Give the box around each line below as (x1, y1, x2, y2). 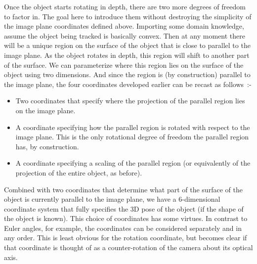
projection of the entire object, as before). (15, 167, 142, 177)
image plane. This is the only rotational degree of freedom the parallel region (15, 132, 249, 142)
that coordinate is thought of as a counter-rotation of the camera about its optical (4, 242, 253, 253)
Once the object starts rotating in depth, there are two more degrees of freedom (4, 1, 246, 11)
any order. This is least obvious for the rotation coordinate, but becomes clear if (4, 232, 247, 243)
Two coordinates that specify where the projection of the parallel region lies (15, 95, 245, 106)
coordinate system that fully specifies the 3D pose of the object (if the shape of (4, 203, 244, 214)
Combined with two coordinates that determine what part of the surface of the (4, 184, 243, 194)
